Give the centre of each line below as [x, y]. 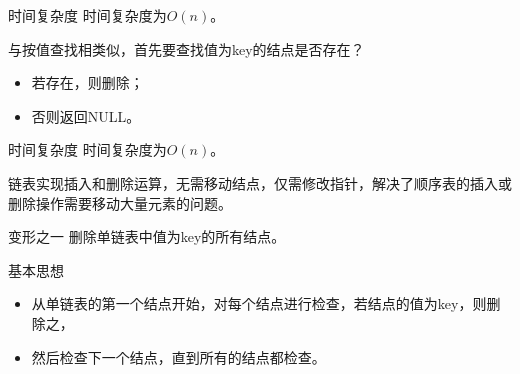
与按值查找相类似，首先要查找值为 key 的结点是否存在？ [186, 48]
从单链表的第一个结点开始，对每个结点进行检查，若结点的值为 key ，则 [259, 303]
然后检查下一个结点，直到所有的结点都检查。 [178, 356]
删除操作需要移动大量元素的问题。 [120, 202]
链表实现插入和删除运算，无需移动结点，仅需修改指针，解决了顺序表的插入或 [260, 182]
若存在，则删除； [87, 82]
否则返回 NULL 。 [86, 115]
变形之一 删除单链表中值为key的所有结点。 [147, 236]
